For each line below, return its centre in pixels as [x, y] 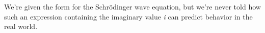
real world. [21, 26]
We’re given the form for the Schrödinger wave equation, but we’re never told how [132, 6]
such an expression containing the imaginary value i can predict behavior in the [128, 16]
